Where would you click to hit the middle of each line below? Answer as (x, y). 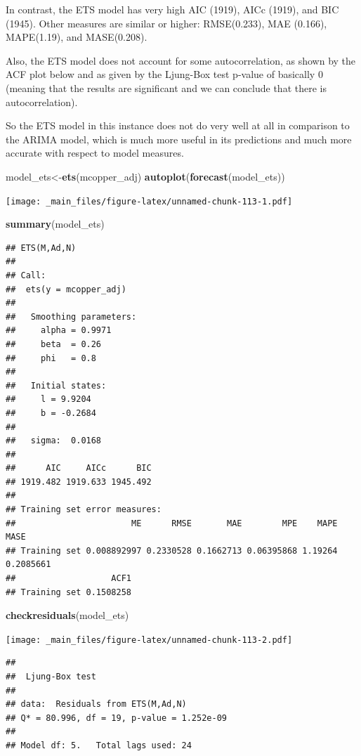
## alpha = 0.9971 (59, 331)
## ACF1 (68, 579)
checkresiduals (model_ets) (67, 615)
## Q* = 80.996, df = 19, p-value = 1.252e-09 (116, 718)
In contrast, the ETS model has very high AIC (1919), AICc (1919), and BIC (172, 9)
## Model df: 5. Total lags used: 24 (99, 746)
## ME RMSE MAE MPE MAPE (172, 523)
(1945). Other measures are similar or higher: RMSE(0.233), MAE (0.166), (166, 23)
